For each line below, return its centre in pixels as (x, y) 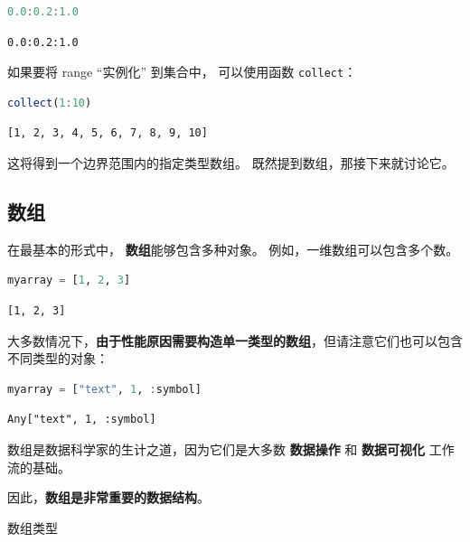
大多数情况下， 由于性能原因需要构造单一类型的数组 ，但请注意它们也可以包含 (235, 340)
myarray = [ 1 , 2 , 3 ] (69, 280)
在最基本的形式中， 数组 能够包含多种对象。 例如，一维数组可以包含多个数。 (233, 249)
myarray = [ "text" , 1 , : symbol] (104, 389)
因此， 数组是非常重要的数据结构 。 (108, 497)
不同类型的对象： (58, 358)
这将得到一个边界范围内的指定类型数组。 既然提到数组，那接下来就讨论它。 (231, 163)
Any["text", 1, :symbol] (82, 420)
